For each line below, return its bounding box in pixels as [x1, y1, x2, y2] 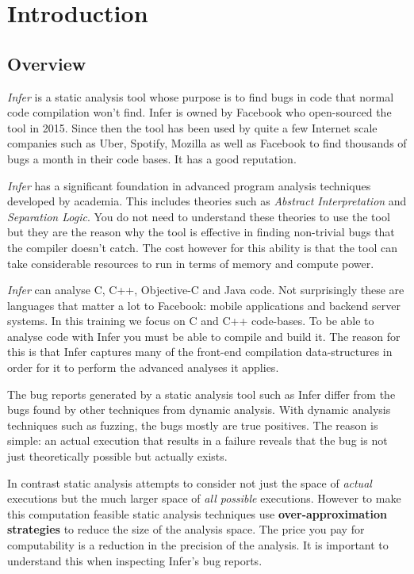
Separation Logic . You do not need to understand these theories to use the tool [7, 208, 390, 224]
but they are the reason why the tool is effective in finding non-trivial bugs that [7, 224, 395, 240]
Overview [7, 51, 86, 75]
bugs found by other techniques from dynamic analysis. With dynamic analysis [7, 401, 391, 418]
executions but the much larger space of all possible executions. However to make [7, 490, 401, 507]
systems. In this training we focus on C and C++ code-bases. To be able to [7, 312, 374, 329]
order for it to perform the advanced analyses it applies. [7, 359, 279, 376]
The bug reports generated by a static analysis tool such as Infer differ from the [7, 385, 396, 402]
